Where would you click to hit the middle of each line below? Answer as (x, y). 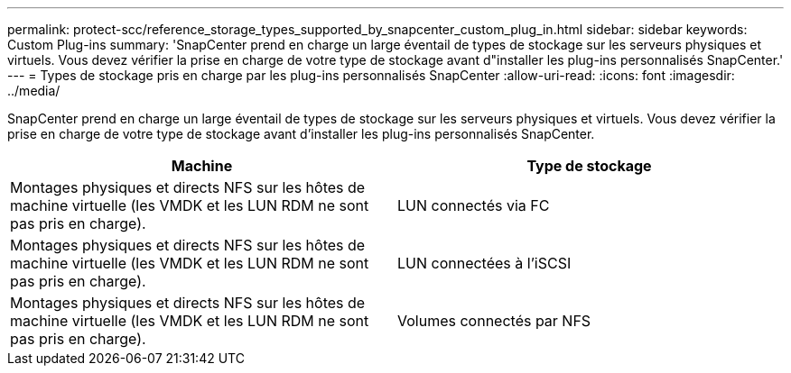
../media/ (34, 91)
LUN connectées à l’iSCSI (484, 263)
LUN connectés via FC (474, 205)
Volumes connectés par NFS (494, 321)
